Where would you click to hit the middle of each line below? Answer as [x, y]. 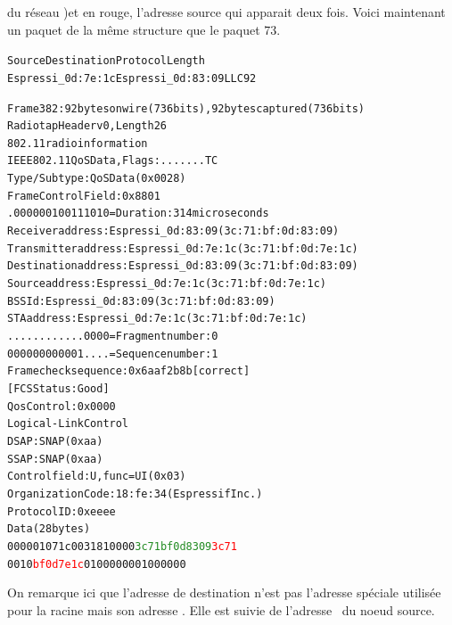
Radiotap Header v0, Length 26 [87, 126]
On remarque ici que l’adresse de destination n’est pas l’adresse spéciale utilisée [224, 592]
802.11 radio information [78, 143]
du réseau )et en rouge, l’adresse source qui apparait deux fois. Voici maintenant [226, 12]
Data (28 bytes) [49, 529]
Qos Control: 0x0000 [62, 406]
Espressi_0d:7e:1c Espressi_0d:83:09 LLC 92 [132, 78]
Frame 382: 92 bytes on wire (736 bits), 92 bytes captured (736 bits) [186, 108]
